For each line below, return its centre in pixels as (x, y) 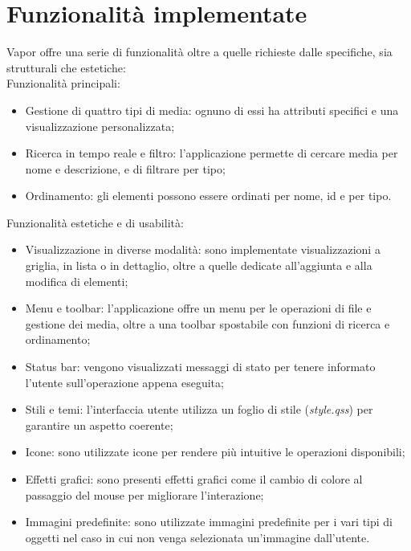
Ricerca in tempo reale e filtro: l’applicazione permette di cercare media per (212, 153)
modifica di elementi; (77, 281)
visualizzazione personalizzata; (100, 126)
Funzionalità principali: (63, 83)
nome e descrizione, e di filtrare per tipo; (125, 168)
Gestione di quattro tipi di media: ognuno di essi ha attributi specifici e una (212, 110)
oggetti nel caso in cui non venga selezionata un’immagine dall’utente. (197, 537)
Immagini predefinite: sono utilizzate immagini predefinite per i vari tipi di (209, 522)
